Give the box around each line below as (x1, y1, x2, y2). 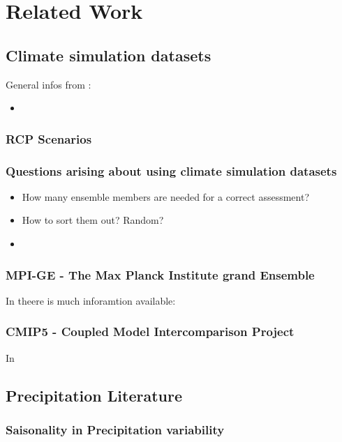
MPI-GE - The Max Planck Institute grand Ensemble (6, 266, 315, 283)
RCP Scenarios (6, 130, 92, 147)
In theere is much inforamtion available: (6, 293, 176, 307)
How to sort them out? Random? (22, 213, 164, 227)
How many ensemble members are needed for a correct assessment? (22, 189, 310, 204)
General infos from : (6, 77, 91, 91)
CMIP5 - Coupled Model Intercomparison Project (6, 323, 295, 340)
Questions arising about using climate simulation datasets (6, 162, 337, 179)
